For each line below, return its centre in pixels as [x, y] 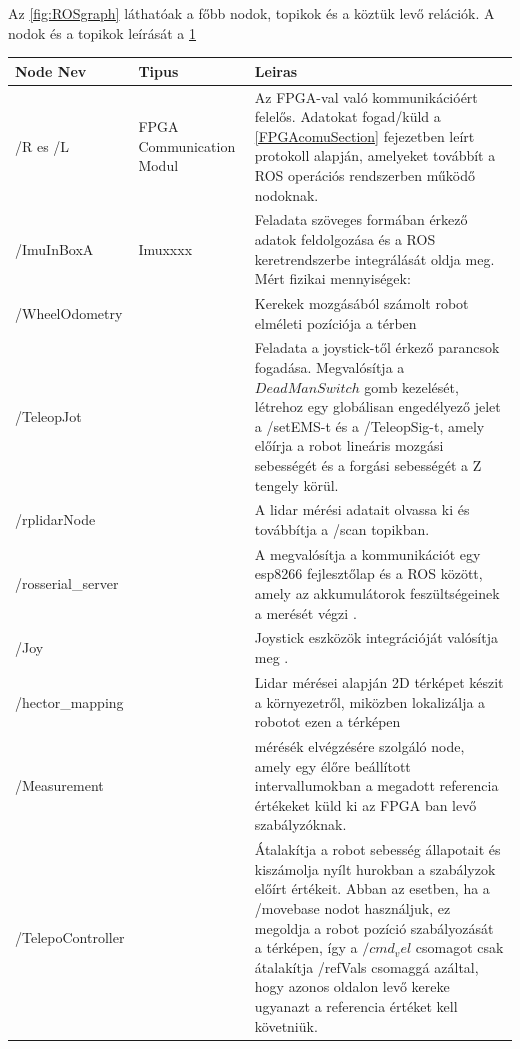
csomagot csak [459, 947]
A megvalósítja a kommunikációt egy [367, 553]
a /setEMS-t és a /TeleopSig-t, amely [369, 425]
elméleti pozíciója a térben [335, 322]
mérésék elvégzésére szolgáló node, [359, 745]
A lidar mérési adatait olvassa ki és [362, 509]
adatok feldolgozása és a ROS [345, 238]
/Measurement [59, 785]
